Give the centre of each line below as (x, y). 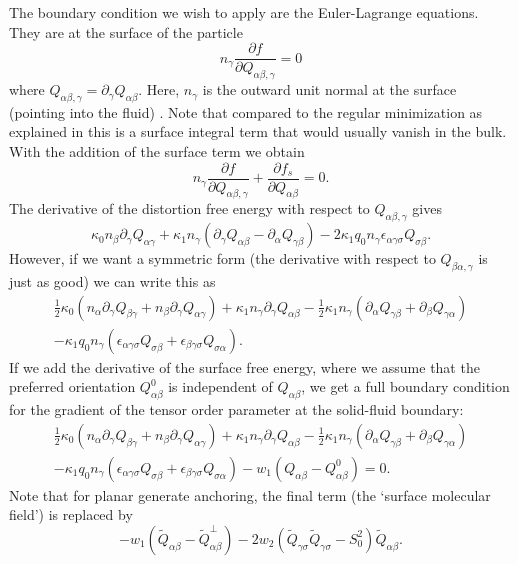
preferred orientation (72, 386)
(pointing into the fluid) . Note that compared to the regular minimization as (246, 111)
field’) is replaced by (71, 514)
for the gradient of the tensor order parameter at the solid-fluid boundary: (236, 409)
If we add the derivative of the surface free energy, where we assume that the (244, 366)
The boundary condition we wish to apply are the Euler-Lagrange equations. (244, 12)
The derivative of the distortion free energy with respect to (189, 208)
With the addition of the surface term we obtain (157, 151)
